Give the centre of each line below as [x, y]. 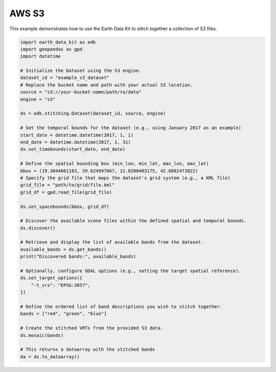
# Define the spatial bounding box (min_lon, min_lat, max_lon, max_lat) [114, 164]
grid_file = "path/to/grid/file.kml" [67, 185]
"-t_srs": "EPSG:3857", [61, 285]
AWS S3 [27, 13]
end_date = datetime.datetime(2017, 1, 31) [76, 142]
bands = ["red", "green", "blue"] [63, 314]
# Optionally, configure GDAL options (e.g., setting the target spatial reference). [131, 271]
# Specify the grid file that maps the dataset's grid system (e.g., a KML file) [125, 178]
